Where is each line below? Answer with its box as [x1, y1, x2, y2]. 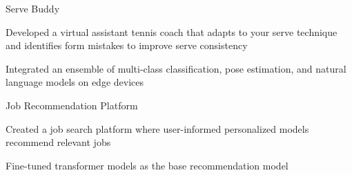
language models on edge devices [6, 75, 144, 89]
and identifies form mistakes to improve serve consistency [6, 38, 248, 53]
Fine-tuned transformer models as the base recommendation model [6, 158, 289, 172]
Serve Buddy [6, 1, 60, 15]
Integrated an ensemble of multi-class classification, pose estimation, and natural [6, 61, 346, 75]
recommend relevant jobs [6, 135, 111, 149]
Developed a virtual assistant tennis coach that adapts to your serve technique [6, 24, 338, 39]
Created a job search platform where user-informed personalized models [6, 121, 309, 136]
